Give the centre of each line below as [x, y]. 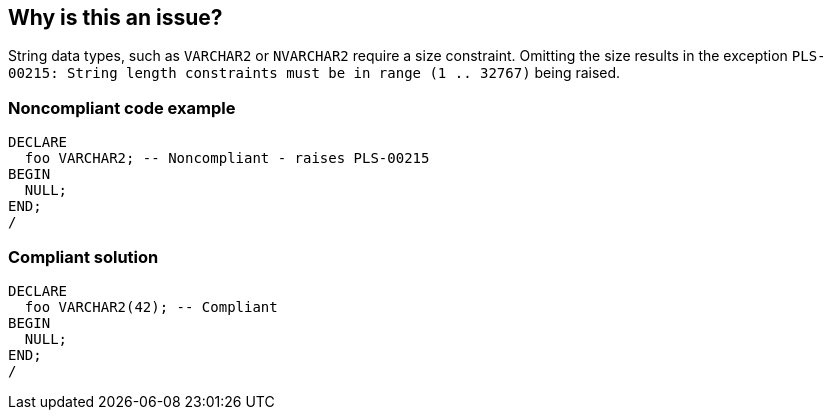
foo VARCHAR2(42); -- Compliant [151, 306]
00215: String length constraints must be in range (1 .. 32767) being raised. [314, 73]
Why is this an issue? [115, 17]
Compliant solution [83, 256]
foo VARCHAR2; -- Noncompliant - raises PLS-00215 [227, 158]
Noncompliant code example [122, 107]
